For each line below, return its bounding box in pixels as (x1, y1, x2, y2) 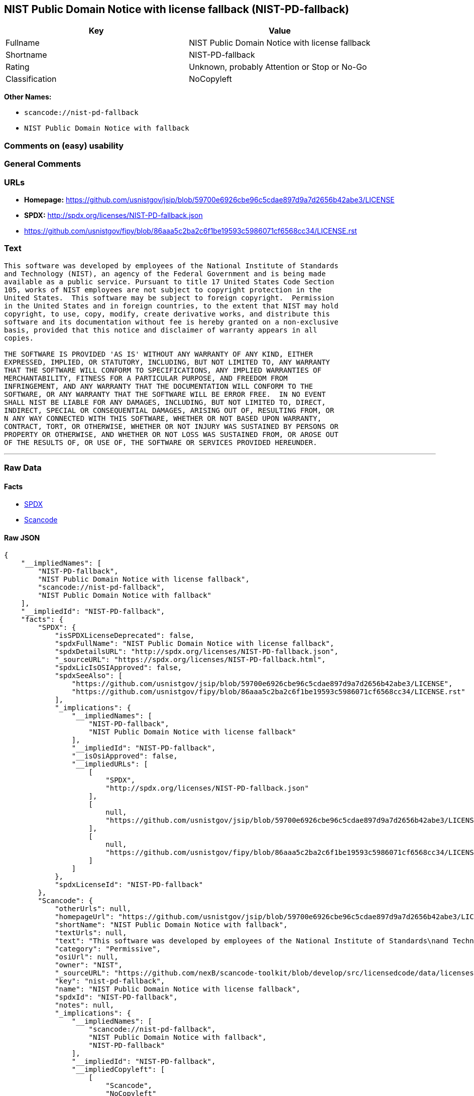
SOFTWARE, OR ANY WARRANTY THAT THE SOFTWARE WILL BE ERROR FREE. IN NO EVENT (4, 390, 326, 398)
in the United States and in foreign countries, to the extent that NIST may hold (4, 301, 338, 310)
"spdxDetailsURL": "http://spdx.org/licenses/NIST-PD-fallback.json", (55, 647, 338, 656)
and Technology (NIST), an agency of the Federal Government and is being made (4, 269, 326, 278)
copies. (4, 334, 34, 342)
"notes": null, (55, 1001, 114, 1010)
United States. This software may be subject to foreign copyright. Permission (4, 293, 334, 302)
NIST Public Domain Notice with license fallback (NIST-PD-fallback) (4, 3, 349, 16)
